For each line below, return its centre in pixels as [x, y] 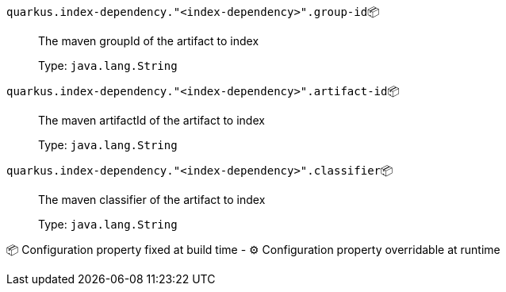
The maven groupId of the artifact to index [149, 41]
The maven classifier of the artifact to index [152, 200]
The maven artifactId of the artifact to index [151, 120]
